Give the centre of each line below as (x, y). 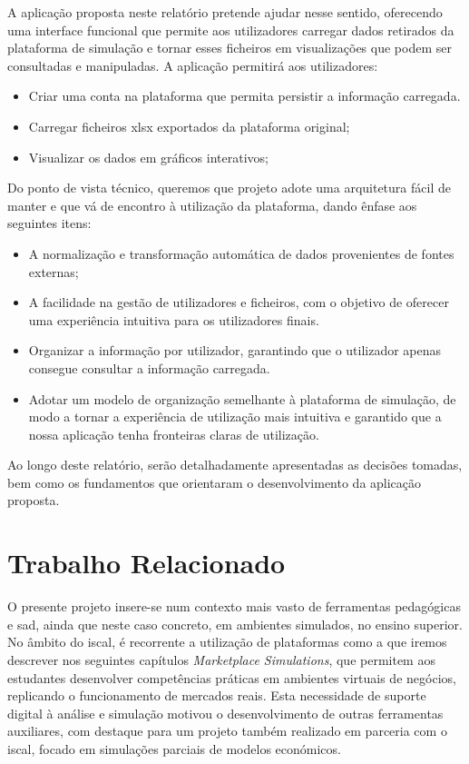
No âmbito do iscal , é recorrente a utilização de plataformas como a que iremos (227, 642)
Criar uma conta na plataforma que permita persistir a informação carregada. (244, 96)
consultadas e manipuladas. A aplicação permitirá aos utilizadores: (193, 65)
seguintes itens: (49, 223)
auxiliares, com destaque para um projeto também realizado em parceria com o (227, 731)
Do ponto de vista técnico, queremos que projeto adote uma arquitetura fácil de (229, 188)
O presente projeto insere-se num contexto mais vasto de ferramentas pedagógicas (234, 606)
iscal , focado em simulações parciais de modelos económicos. (174, 748)
